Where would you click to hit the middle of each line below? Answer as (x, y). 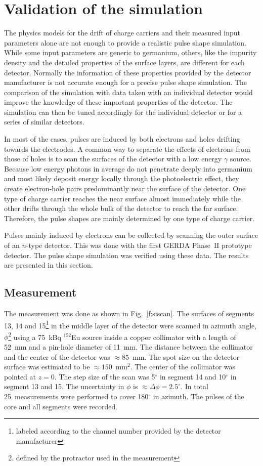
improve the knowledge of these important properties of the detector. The (118, 102)
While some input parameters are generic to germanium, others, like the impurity (130, 52)
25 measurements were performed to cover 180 (76, 396)
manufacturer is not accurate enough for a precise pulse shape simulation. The (126, 82)
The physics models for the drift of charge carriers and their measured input (122, 33)
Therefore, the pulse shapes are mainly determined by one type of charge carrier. (129, 218)
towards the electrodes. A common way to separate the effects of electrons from (127, 149)
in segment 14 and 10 (193, 376)
